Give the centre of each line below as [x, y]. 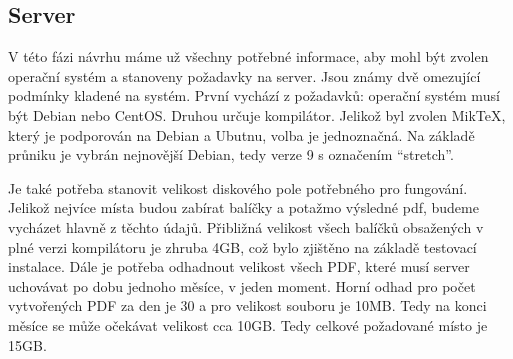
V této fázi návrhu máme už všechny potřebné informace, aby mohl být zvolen [248, 56]
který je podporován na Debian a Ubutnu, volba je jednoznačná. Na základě [241, 134]
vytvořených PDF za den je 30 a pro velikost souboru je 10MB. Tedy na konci [247, 305]
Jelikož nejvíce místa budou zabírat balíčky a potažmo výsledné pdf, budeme [243, 207]
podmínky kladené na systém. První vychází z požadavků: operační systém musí [254, 95]
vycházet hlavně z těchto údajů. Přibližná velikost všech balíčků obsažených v [246, 226]
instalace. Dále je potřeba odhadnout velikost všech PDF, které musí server [239, 266]
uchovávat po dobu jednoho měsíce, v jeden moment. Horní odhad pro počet [242, 285]
